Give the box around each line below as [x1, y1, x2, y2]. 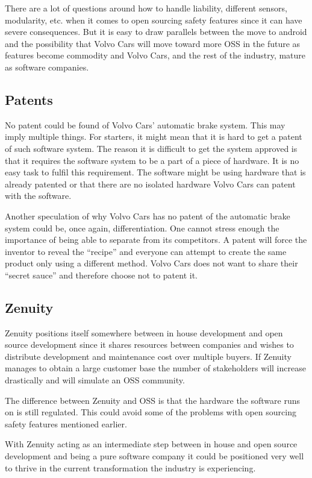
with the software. [5, 189, 72, 202]
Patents [5, 90, 53, 108]
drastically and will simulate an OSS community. [5, 374, 185, 386]
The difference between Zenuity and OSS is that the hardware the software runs [5, 394, 301, 406]
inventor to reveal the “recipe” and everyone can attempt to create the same [5, 245, 287, 257]
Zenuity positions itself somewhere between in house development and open [5, 326, 283, 339]
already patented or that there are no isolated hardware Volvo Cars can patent [5, 177, 296, 190]
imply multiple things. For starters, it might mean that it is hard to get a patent [5, 130, 302, 143]
